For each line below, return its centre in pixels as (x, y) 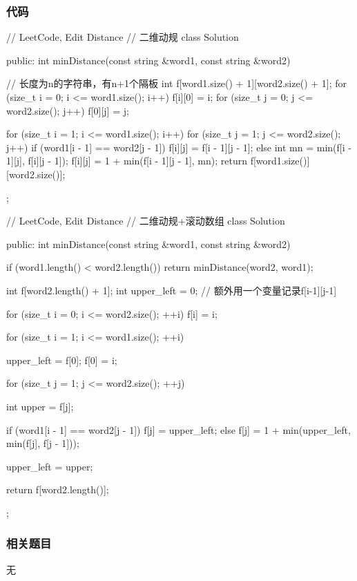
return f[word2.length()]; (58, 489)
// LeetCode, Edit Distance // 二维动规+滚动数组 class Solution (146, 221)
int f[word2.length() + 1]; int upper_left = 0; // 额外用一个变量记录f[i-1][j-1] (172, 290)
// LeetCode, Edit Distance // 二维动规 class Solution (123, 37)
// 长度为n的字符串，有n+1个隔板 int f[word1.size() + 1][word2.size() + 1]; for (177, 83)
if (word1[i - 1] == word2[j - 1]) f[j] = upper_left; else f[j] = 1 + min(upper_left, (178, 429)
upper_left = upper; (50, 466)
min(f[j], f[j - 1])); (43, 443)
